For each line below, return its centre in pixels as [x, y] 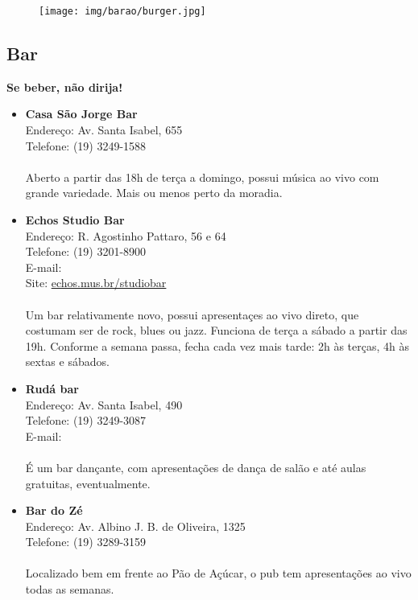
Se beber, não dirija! [65, 86]
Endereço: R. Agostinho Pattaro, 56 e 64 [126, 235]
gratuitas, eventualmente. [88, 483]
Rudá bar [52, 388]
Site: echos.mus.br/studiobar [96, 283]
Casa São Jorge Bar [81, 114]
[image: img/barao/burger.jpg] [122, 11]
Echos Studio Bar [75, 220]
